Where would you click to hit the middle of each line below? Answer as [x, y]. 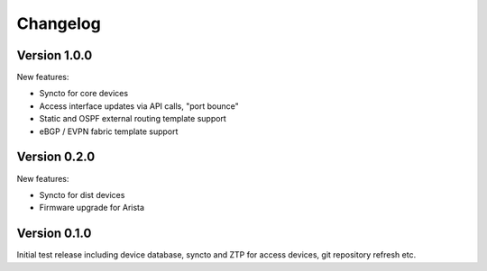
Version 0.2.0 [56, 157]
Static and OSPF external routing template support [133, 119]
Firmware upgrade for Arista [92, 208]
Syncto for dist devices [82, 194]
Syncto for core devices [84, 94]
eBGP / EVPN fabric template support [109, 131]
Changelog [59, 23]
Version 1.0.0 [55, 55]
